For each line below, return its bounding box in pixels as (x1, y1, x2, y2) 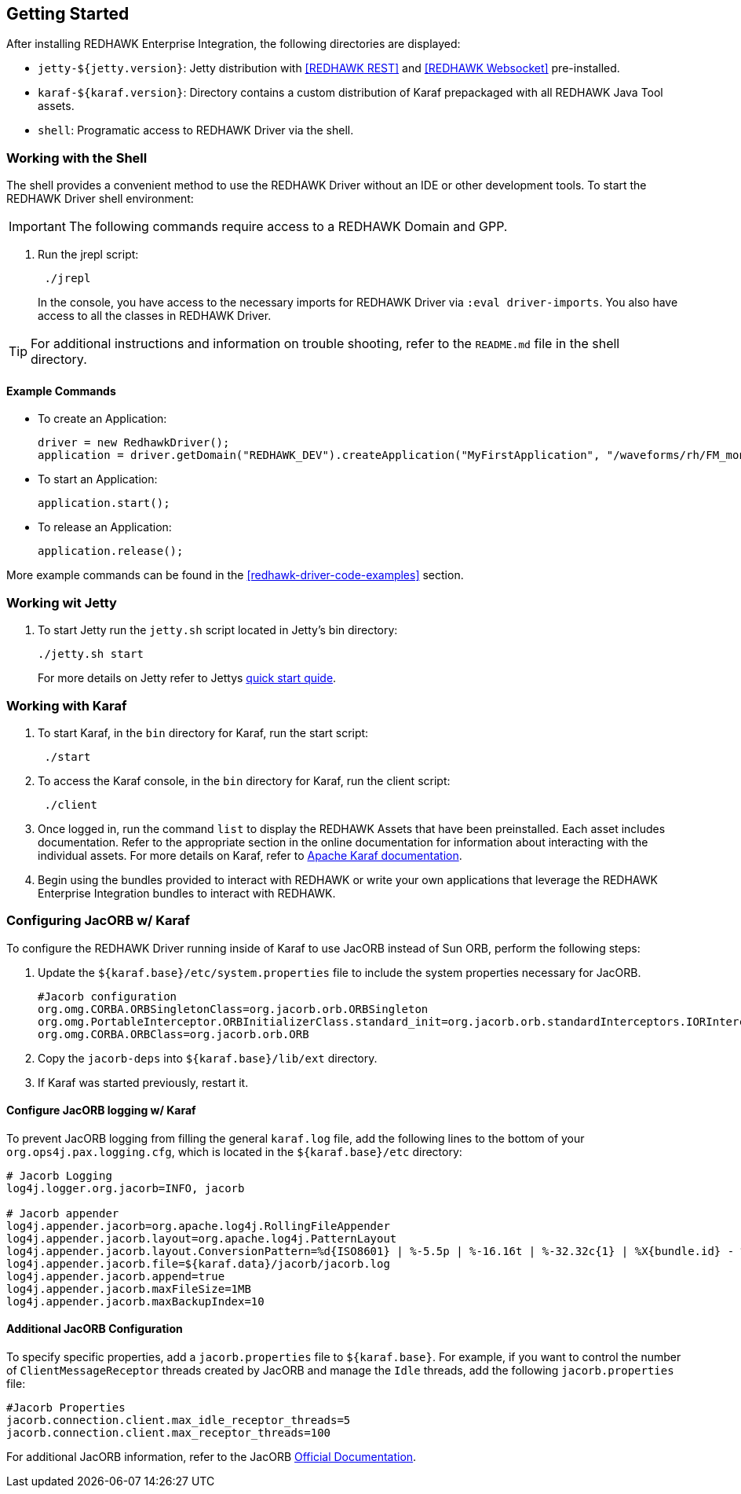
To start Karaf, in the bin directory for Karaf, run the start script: (38, 725, 369, 740)
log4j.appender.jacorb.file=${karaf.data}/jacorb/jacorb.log (6, 1257, 390, 1270)
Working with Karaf (6, 697, 127, 714)
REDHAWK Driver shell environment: (6, 192, 194, 206)
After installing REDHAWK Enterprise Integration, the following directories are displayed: (6, 37, 461, 51)
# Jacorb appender (6, 1206, 119, 1220)
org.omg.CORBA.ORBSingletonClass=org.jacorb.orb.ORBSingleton (38, 1002, 429, 1015)
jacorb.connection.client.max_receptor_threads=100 (6, 1426, 331, 1440)
